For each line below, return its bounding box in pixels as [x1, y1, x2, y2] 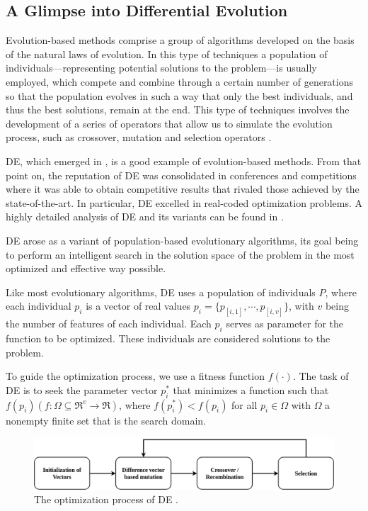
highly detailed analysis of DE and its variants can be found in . [6, 209, 284, 224]
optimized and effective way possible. [6, 261, 166, 276]
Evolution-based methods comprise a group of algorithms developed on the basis [6, 33, 355, 47]
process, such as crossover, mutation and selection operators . [6, 130, 272, 145]
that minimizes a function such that [173, 382, 329, 397]
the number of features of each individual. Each [6, 316, 212, 331]
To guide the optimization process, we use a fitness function [6, 369, 265, 383]
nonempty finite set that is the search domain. [6, 412, 206, 427]
